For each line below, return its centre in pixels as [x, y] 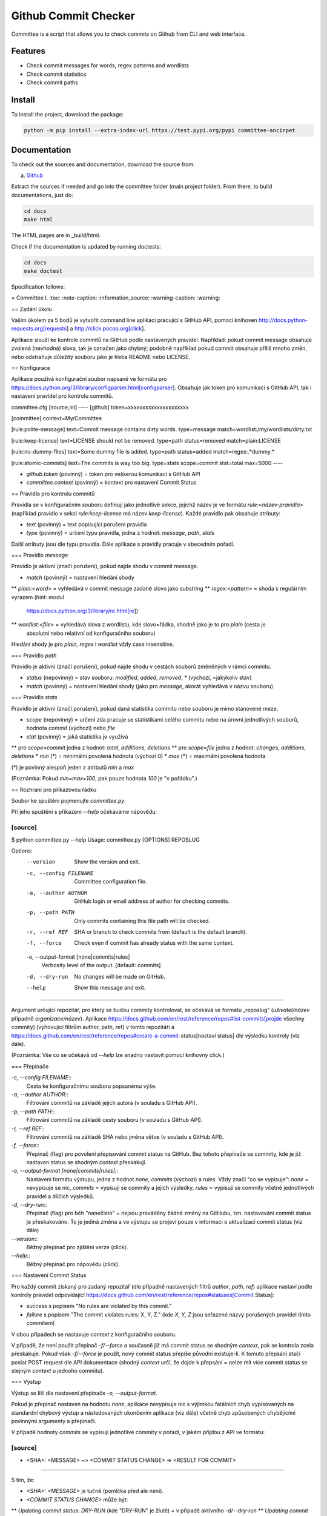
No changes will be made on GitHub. [120, 976]
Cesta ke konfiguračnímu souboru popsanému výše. [91, 1086]
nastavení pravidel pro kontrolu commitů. [62, 396]
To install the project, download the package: [68, 115]
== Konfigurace [31, 368]
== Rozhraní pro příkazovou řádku [54, 790]
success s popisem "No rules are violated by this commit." [99, 1306]
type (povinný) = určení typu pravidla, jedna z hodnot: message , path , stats [121, 533]
